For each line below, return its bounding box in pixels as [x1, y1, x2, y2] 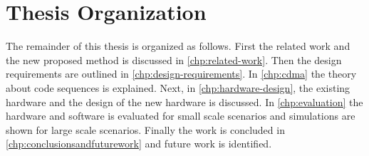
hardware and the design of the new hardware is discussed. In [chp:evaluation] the [6, 94, 363, 109]
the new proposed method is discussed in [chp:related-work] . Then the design [6, 52, 342, 67]
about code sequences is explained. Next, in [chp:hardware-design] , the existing [6, 80, 350, 95]
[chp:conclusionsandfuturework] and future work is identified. [6, 136, 272, 151]
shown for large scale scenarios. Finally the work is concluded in [6, 122, 285, 137]
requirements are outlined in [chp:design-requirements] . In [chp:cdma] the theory [6, 66, 357, 81]
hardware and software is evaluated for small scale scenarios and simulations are [6, 108, 355, 123]
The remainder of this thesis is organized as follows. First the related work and [6, 38, 350, 53]
